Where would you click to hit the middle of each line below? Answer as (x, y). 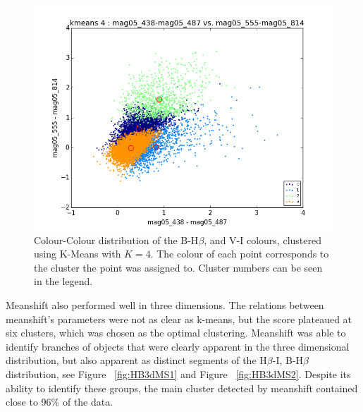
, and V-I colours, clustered (263, 240)
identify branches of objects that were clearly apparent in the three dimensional (178, 346)
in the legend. (63, 281)
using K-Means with (78, 254)
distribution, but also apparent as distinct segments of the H (136, 360)
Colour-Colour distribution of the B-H (116, 240)
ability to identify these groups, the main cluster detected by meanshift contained (182, 388)
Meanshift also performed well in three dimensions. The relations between (165, 304)
